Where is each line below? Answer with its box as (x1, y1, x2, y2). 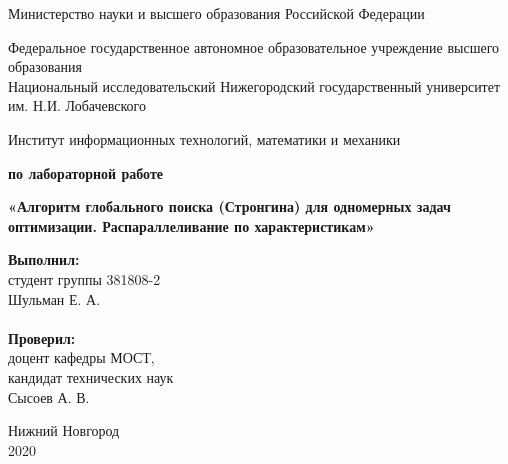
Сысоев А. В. (8, 386, 90, 407)
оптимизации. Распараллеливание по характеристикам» (8, 215, 375, 236)
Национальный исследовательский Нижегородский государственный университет (8, 75, 501, 96)
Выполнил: (8, 249, 80, 270)
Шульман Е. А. (8, 288, 101, 309)
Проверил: (8, 327, 76, 348)
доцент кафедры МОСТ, (8, 347, 155, 368)
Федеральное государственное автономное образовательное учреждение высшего (8, 36, 500, 57)
